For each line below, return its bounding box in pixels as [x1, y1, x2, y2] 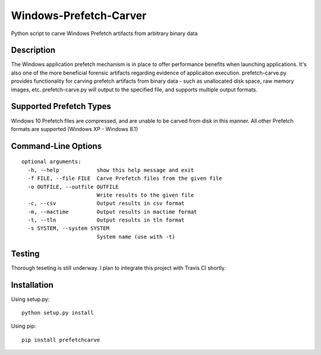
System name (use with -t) [96, 233, 175, 240]
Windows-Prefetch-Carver [11, 9, 147, 22]
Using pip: [11, 322, 36, 330]
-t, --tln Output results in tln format [27, 217, 185, 223]
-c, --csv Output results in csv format [27, 200, 185, 207]
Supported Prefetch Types [11, 101, 111, 111]
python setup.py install [21, 310, 94, 316]
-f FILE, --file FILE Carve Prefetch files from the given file [27, 175, 222, 182]
